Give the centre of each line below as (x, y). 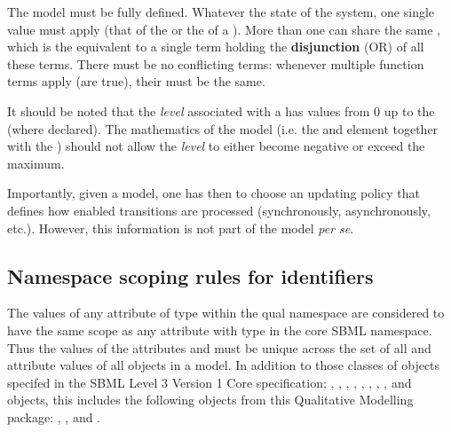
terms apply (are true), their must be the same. (136, 81)
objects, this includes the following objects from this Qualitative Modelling (210, 400)
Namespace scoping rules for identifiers (190, 275)
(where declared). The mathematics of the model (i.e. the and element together (223, 128)
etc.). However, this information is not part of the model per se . (181, 228)
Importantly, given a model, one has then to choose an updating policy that (214, 193)
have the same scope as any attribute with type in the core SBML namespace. (220, 330)
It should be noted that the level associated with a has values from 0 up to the (221, 110)
